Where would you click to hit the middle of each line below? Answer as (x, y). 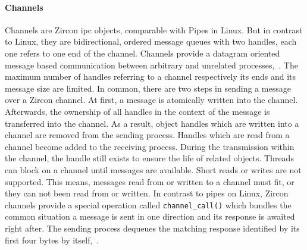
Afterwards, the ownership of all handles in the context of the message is (137, 111)
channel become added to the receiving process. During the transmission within (150, 146)
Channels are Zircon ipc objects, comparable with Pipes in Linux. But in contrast (154, 29)
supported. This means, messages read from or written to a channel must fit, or (150, 181)
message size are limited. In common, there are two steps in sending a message (148, 88)
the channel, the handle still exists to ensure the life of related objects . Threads (149, 158)
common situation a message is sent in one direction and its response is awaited (150, 216)
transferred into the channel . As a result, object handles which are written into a (152, 123)
